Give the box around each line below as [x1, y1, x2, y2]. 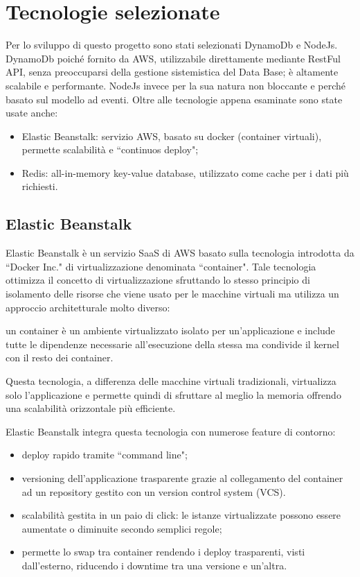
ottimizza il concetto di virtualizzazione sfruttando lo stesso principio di [6, 273, 310, 287]
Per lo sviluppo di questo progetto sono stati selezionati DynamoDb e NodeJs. [6, 37, 338, 52]
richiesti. [21, 179, 58, 193]
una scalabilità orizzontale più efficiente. [6, 401, 176, 415]
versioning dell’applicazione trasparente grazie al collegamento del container [21, 470, 343, 485]
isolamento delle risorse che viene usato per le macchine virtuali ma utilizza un [6, 286, 339, 301]
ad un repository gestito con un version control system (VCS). [21, 484, 286, 499]
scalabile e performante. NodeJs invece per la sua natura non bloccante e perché [6, 78, 345, 92]
